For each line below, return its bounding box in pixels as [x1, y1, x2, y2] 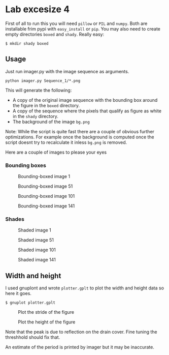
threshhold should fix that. [5, 334, 60, 340]
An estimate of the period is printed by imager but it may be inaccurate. [5, 344, 155, 350]
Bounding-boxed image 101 [18, 193, 75, 199]
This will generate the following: [5, 87, 72, 93]
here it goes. [5, 290, 32, 297]
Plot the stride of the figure [18, 309, 75, 315]
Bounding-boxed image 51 [18, 183, 73, 189]
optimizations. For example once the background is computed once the [5, 134, 155, 140]
